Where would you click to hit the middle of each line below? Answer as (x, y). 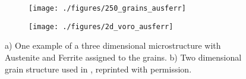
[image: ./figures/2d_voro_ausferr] (101, 26)
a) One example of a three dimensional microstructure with (113, 45)
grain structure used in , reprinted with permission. (98, 69)
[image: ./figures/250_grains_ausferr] (107, 8)
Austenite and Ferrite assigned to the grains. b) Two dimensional (123, 57)
